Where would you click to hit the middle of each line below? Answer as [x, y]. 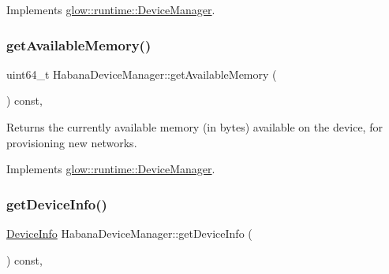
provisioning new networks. [72, 142]
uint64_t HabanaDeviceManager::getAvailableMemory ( [142, 74]
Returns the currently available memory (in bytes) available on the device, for [194, 127]
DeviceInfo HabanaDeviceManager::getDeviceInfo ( [129, 233]
